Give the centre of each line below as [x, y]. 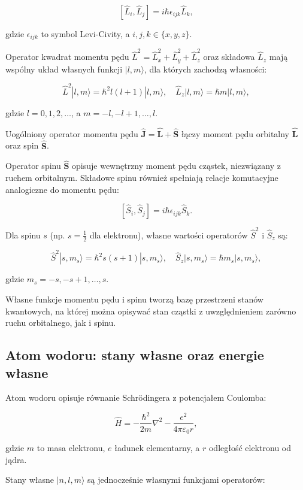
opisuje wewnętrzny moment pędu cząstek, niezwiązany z [176, 166]
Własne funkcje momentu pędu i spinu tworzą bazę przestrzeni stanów [134, 299]
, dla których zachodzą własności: [205, 69]
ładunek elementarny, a [157, 447]
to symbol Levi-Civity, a [85, 34]
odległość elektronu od [250, 447]
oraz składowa [229, 57]
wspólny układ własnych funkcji [64, 69]
